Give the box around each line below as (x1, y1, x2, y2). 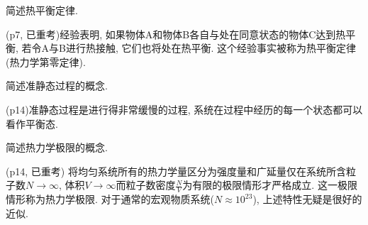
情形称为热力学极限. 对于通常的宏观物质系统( (6, 192, 214, 207)
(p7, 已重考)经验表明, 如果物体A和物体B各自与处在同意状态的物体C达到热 (6, 26, 346, 41)
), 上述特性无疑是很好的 (252, 192, 362, 207)
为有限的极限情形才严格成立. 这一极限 (182, 177, 357, 192)
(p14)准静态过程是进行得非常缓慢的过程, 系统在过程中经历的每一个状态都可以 (6, 101, 363, 116)
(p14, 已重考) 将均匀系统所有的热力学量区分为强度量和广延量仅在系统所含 (6, 163, 346, 178)
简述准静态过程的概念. (6, 78, 108, 93)
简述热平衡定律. (6, 3, 78, 17)
